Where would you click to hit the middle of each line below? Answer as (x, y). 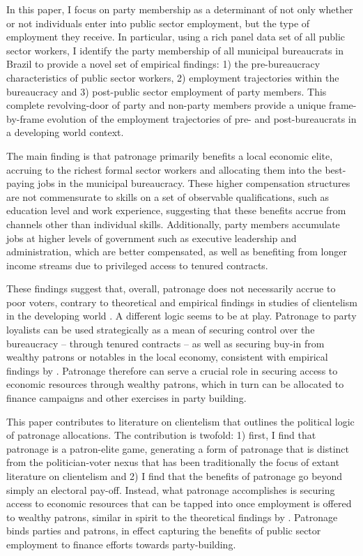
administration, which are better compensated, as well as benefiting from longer (177, 251)
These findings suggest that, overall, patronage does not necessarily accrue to (171, 288)
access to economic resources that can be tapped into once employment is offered (179, 503)
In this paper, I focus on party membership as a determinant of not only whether (180, 9)
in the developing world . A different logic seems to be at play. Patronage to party (181, 316)
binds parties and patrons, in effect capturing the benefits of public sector (164, 531)
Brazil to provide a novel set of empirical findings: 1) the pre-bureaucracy (163, 64)
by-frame (25, 118)
